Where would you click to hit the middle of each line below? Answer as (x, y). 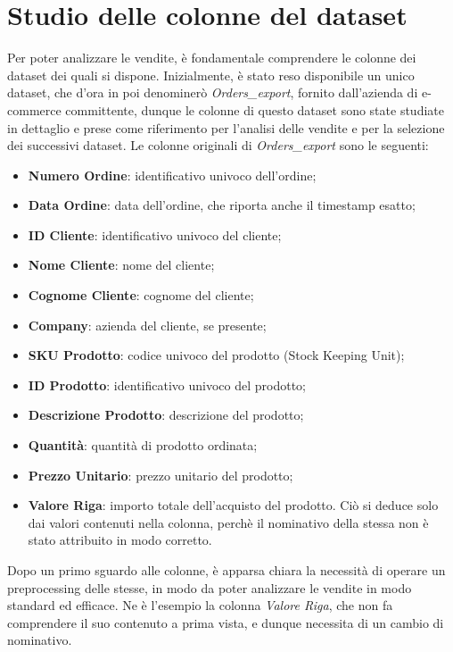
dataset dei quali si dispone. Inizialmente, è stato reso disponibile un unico (211, 75)
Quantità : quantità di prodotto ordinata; (143, 445)
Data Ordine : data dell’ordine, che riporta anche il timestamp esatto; (222, 205)
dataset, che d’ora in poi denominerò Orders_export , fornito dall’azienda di (213, 92)
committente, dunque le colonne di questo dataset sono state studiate (255, 109)
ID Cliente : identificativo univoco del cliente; (155, 234)
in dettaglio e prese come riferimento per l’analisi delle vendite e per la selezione (226, 127)
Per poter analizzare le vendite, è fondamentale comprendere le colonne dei (212, 58)
